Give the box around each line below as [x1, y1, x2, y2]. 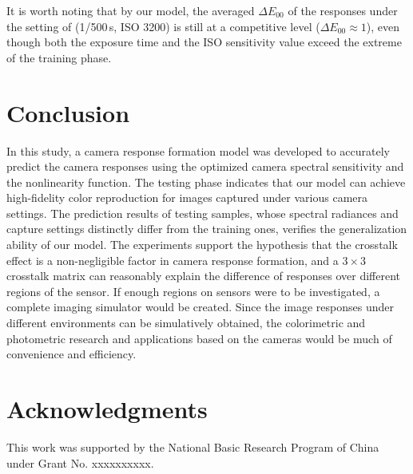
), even [366, 18, 400, 34]
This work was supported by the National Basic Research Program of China [6, 438, 379, 455]
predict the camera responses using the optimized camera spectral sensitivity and [6, 158, 404, 175]
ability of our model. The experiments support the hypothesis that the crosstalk [6, 236, 398, 253]
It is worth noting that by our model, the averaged [6, 2, 255, 18]
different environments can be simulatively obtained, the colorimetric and [6, 314, 366, 331]
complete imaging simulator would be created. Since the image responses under [6, 298, 394, 315]
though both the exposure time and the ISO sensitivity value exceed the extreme [6, 34, 402, 50]
